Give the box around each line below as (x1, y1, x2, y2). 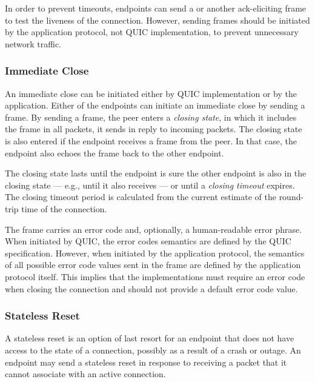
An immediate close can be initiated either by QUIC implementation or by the (5, 87, 297, 99)
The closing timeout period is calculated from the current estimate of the (5, 190, 276, 203)
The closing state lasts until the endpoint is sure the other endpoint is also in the (5, 167, 307, 179)
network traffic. (5, 37, 62, 50)
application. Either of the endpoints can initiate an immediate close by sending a (5, 99, 305, 112)
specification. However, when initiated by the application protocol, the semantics (5, 246, 305, 259)
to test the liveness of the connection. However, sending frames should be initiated (5, 13, 310, 26)
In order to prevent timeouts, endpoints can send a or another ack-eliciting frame (5, 2, 307, 14)
